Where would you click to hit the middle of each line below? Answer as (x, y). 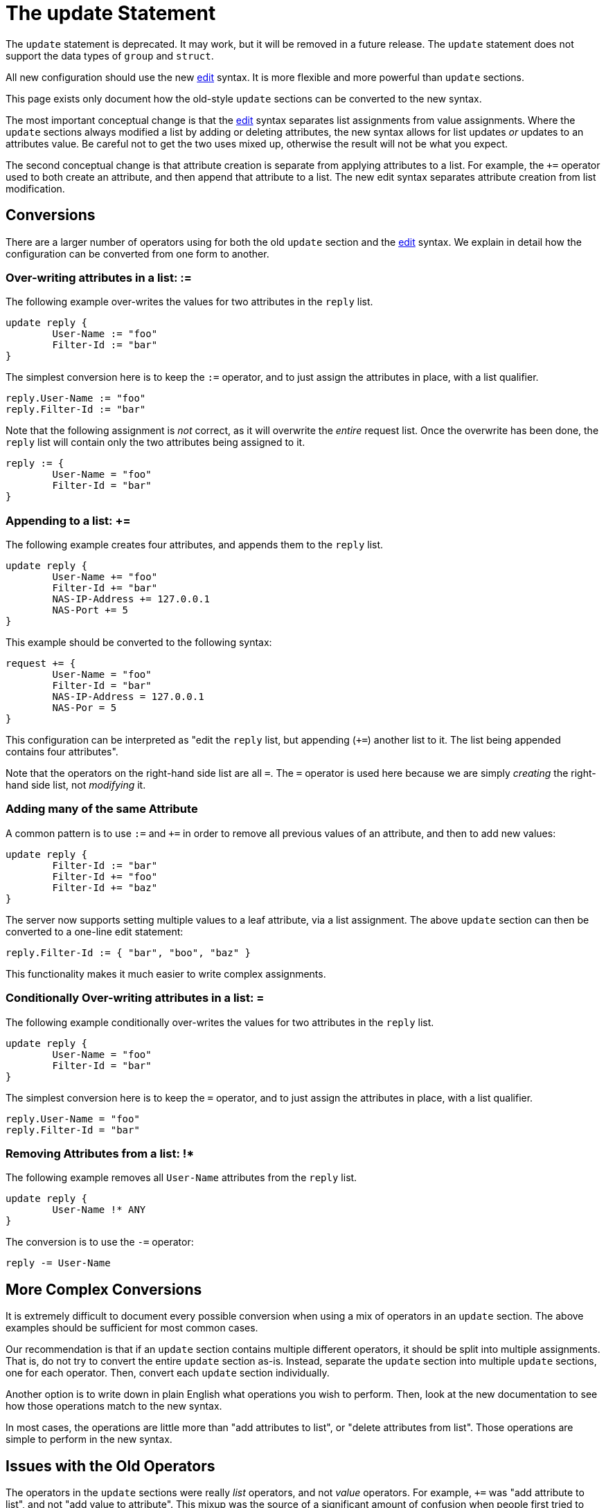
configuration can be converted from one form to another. (137, 253)
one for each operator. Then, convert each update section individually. (168, 1373)
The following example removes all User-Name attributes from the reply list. (181, 1178)
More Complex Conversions (104, 1289)
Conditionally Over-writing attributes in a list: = (135, 998)
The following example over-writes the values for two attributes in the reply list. (189, 302)
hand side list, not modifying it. (76, 785)
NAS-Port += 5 (90, 610)
